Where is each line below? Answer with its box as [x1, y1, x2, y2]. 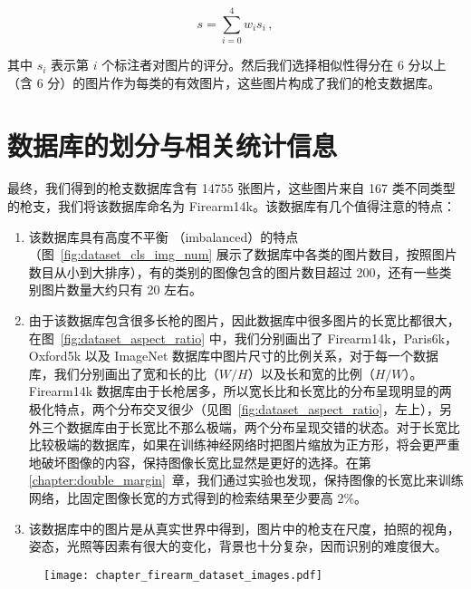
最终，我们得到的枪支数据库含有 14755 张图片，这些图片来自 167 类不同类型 [7, 179, 456, 198]
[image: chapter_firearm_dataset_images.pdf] [43, 568, 322, 582]
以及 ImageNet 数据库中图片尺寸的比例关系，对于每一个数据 [84, 346, 439, 365]
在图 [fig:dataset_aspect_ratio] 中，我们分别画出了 [28, 328, 323, 347]
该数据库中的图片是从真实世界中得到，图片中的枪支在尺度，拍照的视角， [28, 518, 460, 537]
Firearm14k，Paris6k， [327, 328, 458, 347]
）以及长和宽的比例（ [247, 363, 375, 382]
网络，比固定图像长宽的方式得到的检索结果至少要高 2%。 [28, 488, 368, 507]
